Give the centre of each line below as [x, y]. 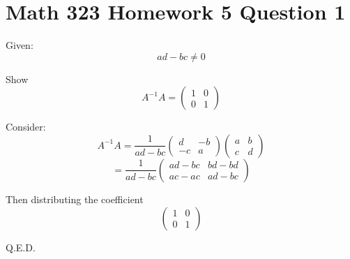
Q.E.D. [21, 247]
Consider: [26, 127]
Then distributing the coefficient [75, 199]
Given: [20, 45]
